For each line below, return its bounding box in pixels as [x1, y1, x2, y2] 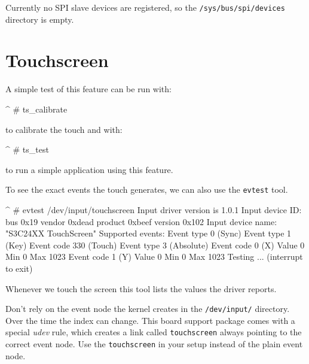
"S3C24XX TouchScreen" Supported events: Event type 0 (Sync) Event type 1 [5, 227, 292, 239]
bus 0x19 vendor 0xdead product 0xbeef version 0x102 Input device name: [5, 215, 277, 227]
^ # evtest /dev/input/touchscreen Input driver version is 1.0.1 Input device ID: [5, 204, 302, 216]
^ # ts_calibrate [5, 102, 68, 115]
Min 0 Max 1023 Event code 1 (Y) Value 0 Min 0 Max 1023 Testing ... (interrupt [5, 250, 303, 263]
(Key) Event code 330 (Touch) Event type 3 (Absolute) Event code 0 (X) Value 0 [5, 238, 305, 251]
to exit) [5, 262, 33, 274]
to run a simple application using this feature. [5, 163, 173, 175]
